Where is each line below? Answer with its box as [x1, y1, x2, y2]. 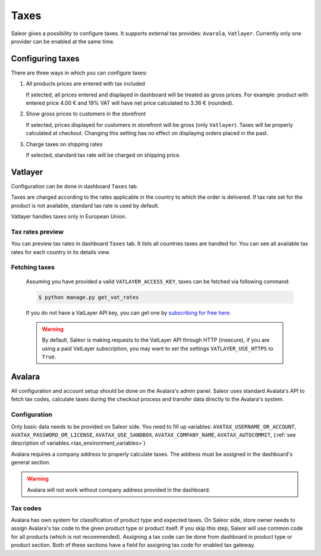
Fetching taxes [11, 263, 55, 271]
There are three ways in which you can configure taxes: [11, 69, 148, 76]
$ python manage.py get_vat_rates [38, 293, 139, 301]
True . [42, 353, 56, 360]
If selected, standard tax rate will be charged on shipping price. [26, 151, 181, 158]
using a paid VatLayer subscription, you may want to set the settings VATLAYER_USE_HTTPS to [42, 345, 273, 352]
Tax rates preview [11, 227, 64, 236]
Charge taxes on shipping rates [26, 140, 103, 148]
